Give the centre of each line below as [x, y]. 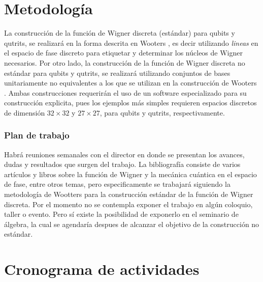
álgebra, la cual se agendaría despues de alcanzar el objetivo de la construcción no [132, 224]
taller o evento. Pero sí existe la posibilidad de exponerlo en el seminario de [121, 214]
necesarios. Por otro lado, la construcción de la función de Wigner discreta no [125, 62]
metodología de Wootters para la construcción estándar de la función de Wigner [129, 194]
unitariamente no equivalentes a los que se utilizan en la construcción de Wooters [130, 83]
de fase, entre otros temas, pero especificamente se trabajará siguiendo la [117, 184]
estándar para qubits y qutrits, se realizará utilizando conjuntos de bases [117, 73]
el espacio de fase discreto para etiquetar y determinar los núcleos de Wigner [123, 53]
